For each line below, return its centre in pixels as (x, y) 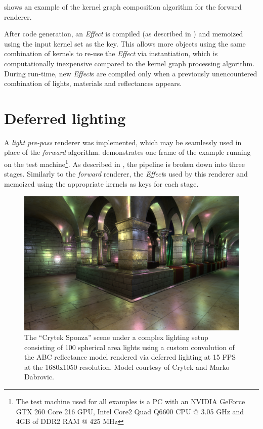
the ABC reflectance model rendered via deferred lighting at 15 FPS (130, 357)
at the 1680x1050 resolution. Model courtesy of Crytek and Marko (127, 367)
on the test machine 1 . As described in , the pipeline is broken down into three (125, 163)
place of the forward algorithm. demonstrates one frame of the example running (127, 152)
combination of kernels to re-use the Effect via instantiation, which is (111, 53)
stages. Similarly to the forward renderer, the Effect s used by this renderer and (126, 174)
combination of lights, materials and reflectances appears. (93, 83)
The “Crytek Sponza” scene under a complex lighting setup (116, 337)
